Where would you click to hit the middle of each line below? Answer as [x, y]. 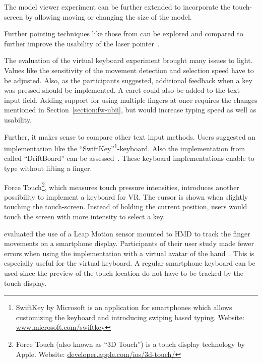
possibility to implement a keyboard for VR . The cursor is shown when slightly [126, 196]
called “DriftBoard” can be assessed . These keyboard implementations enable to [129, 158]
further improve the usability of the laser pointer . [82, 43]
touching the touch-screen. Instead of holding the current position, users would [126, 206]
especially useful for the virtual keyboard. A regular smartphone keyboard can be [130, 263]
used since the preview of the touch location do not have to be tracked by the [124, 273]
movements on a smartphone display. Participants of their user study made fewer [129, 243]
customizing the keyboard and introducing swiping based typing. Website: [130, 317]
